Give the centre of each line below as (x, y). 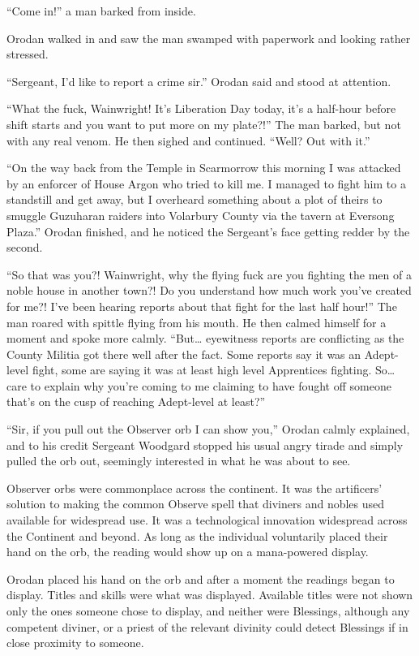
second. (25, 247)
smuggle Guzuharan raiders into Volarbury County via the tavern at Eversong (201, 215)
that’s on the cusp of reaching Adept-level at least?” (136, 401)
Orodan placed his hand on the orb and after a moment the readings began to (201, 578)
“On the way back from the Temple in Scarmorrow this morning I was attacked (204, 168)
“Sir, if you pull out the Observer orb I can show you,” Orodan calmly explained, (208, 429)
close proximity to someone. (75, 643)
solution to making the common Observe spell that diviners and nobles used (196, 504)
